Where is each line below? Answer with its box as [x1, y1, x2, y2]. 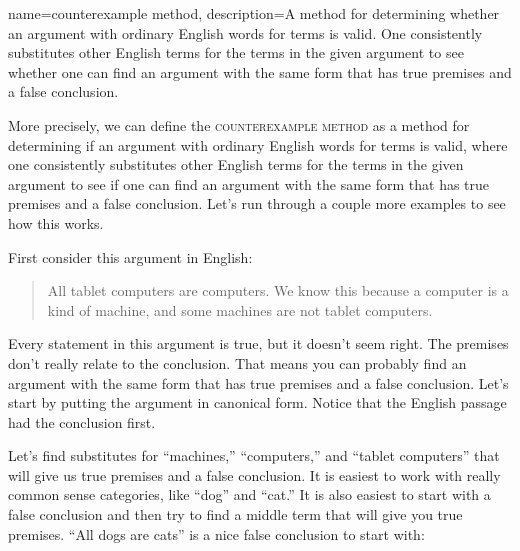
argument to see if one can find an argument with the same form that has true [8, 173, 490, 194]
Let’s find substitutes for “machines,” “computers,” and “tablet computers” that [8, 445, 500, 466]
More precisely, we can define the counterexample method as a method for [8, 114, 470, 135]
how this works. [8, 212, 104, 233]
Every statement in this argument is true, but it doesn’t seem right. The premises [8, 333, 509, 354]
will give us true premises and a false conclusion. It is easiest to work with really [8, 464, 501, 485]
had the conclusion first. [8, 411, 156, 432]
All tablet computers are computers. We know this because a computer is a [47, 280, 509, 301]
